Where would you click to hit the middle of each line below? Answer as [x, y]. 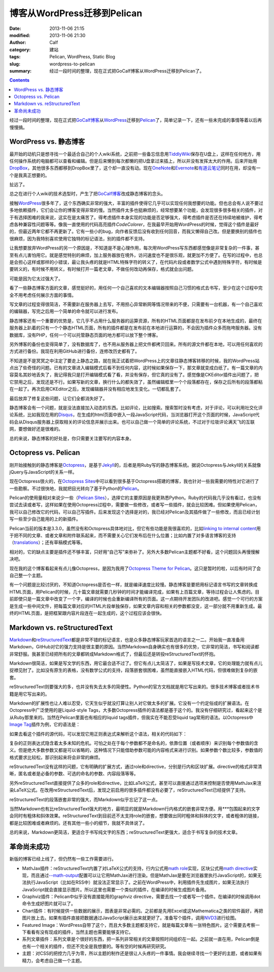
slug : [15, 64]
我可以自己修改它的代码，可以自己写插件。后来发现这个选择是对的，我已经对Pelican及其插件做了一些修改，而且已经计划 [135, 512]
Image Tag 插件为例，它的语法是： [45, 724]
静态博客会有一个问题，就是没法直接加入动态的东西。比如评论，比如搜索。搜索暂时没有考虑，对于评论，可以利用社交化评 [136, 408]
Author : [18, 43]
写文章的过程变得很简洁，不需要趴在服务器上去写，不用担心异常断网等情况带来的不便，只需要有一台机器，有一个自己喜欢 [136, 304]
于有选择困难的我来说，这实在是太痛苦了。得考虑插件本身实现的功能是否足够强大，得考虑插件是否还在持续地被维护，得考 [136, 217]
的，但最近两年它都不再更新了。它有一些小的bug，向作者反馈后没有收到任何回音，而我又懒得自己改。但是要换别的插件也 [136, 231]
